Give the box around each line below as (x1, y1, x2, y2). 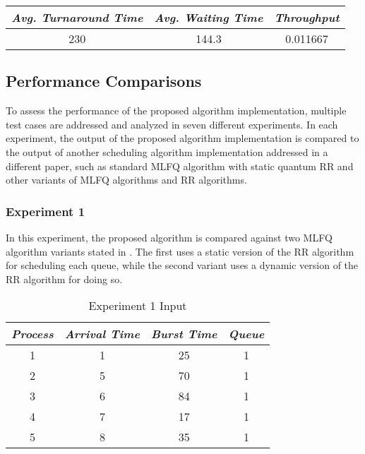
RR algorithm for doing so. (6, 271, 123, 286)
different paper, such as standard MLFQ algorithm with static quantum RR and (6, 158, 354, 173)
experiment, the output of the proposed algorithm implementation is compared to (6, 131, 359, 145)
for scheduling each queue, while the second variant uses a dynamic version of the (6, 258, 359, 273)
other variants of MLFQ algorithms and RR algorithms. (6, 172, 247, 187)
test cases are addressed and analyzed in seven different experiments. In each (6, 117, 338, 131)
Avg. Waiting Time (154, 9, 263, 25)
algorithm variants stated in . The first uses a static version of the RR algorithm (6, 244, 354, 258)
